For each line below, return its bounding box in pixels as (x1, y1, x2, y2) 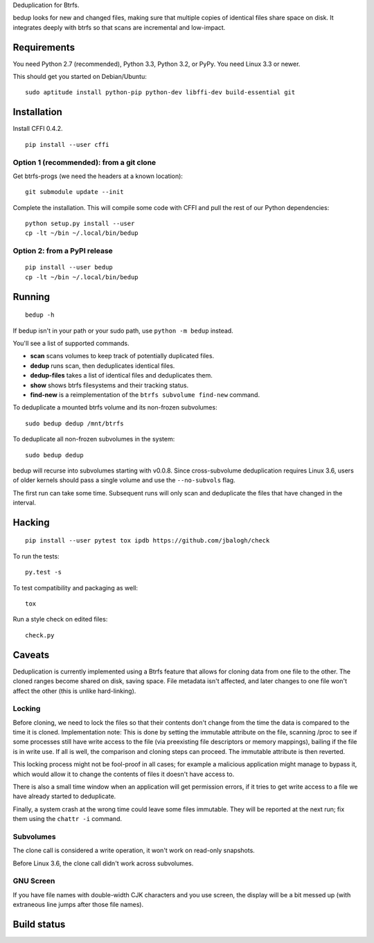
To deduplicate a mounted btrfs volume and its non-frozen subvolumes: (12, 403, 217, 412)
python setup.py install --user (25, 220, 135, 228)
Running (12, 291, 51, 303)
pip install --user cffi (25, 141, 109, 148)
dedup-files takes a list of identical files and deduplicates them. (30, 371, 213, 380)
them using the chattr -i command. (12, 815, 123, 823)
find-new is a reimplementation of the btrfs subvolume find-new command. (30, 390, 260, 398)
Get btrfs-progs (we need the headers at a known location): (12, 172, 184, 180)
